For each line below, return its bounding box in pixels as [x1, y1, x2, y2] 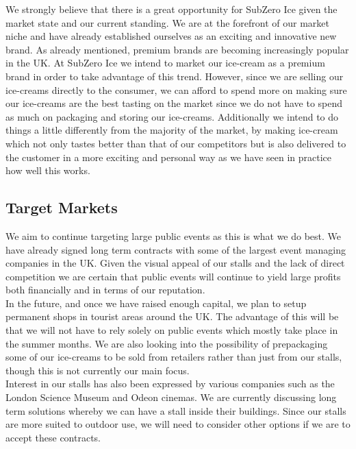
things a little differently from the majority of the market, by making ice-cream [5, 123, 338, 137]
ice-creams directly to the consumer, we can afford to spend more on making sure [5, 82, 347, 97]
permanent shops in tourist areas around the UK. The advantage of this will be [5, 309, 339, 324]
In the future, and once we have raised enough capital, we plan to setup [5, 295, 307, 310]
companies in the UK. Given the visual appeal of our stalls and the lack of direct [5, 256, 345, 270]
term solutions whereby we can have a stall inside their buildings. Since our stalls [5, 403, 346, 417]
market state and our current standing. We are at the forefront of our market [5, 15, 330, 29]
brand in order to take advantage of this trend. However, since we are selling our [5, 69, 344, 83]
